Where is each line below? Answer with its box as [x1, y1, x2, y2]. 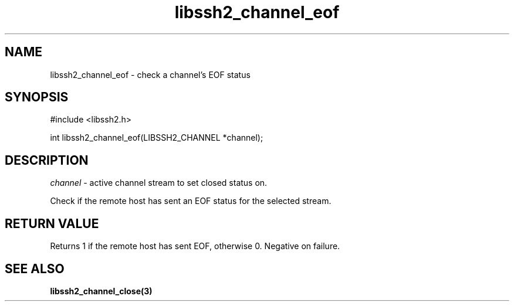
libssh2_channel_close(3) [50, 285, 153, 296]
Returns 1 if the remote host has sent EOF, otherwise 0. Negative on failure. [50, 241, 340, 251]
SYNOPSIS [5, 90, 69, 105]
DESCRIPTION [5, 152, 89, 168]
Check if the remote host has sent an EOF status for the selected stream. [50, 196, 332, 206]
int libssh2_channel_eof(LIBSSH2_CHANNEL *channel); [50, 132, 263, 143]
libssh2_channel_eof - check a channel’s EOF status [50, 69, 251, 80]
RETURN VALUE [5, 216, 99, 231]
